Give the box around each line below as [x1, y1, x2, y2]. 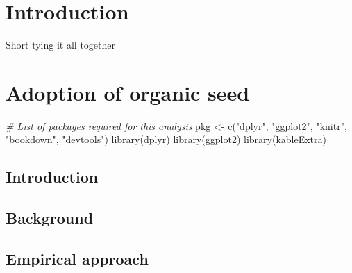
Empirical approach [6, 247, 149, 269]
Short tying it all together [6, 38, 115, 52]
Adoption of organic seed [6, 78, 250, 106]
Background [6, 207, 94, 229]
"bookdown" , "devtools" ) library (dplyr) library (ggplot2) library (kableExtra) [6, 132, 326, 147]
